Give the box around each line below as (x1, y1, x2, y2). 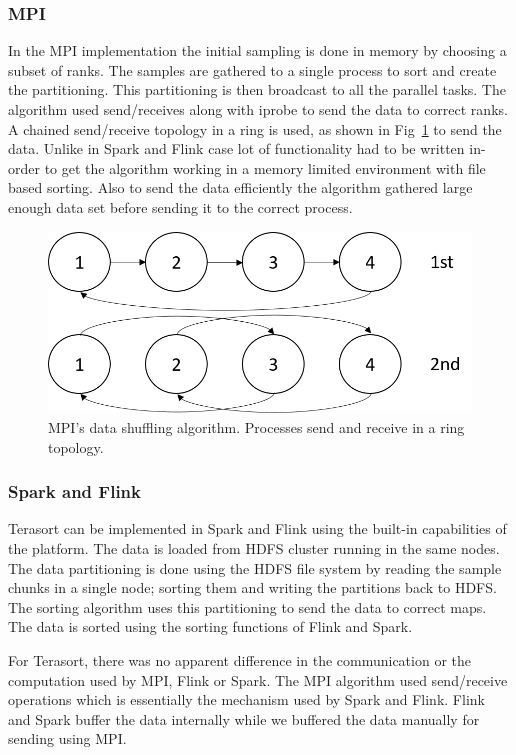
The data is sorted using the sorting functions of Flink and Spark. (8, 616, 413, 637)
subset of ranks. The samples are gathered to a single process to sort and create (8, 59, 497, 80)
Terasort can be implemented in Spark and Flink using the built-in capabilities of (8, 518, 507, 539)
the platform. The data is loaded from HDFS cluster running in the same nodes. (8, 538, 500, 559)
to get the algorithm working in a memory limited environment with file (44, 157, 486, 178)
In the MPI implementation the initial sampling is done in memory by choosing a (8, 40, 507, 61)
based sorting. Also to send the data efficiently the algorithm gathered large (8, 177, 473, 198)
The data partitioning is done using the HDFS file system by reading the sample (8, 557, 502, 578)
